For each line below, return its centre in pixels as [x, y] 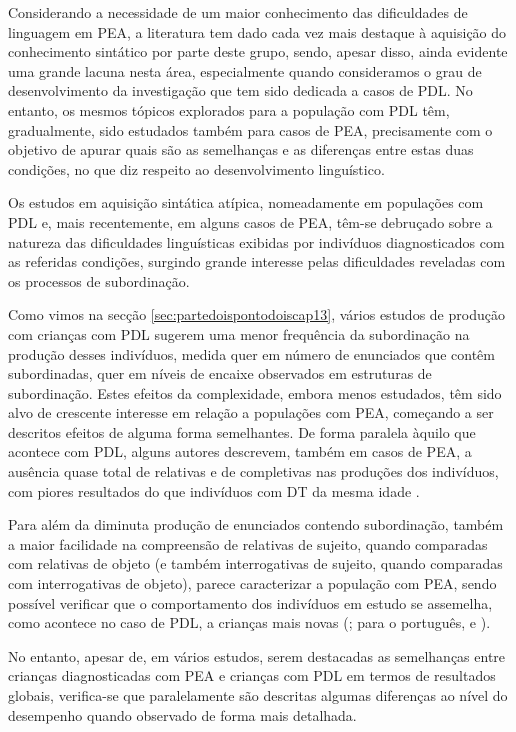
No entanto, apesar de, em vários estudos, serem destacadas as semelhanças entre [257, 655]
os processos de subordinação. [99, 280]
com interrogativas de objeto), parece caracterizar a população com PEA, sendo [252, 583]
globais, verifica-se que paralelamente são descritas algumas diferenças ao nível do [258, 695]
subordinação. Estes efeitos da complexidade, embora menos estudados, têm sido [255, 392]
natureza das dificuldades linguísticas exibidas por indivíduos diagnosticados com [256, 241]
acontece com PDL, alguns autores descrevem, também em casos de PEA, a [240, 451]
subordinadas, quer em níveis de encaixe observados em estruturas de [220, 373]
